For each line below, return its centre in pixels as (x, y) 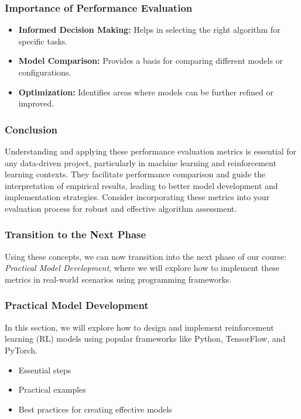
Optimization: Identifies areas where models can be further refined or (146, 92)
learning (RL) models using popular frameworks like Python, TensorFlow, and (145, 339)
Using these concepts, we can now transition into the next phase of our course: (146, 256)
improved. (36, 103)
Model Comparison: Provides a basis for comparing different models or (151, 61)
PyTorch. (21, 350)
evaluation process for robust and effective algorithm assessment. (121, 208)
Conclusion (31, 129)
